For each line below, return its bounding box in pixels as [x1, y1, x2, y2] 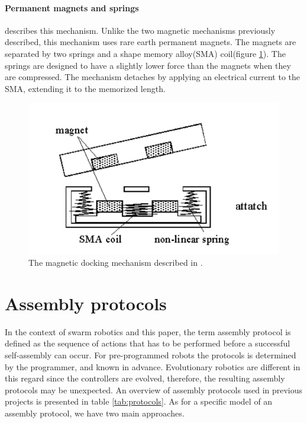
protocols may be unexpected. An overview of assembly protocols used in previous [5, 383, 303, 396]
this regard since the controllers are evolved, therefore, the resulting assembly [5, 372, 285, 384]
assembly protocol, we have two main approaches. [5, 406, 185, 419]
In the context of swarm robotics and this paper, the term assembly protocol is [5, 325, 291, 338]
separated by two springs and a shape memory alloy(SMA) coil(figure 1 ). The [5, 47, 286, 59]
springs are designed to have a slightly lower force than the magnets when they [5, 59, 291, 71]
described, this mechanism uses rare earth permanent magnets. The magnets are [5, 36, 296, 48]
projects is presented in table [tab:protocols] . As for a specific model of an [5, 395, 273, 408]
